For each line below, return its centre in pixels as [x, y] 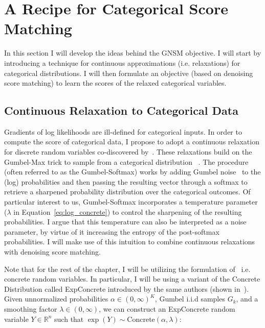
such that [69, 319]
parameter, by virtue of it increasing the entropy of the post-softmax [112, 231]
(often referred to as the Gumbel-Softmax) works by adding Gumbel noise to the [132, 172]
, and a [247, 299]
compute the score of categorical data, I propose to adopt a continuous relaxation [132, 142]
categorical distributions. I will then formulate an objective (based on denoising [129, 73]
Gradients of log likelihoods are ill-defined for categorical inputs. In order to [123, 131]
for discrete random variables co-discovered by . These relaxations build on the [128, 152]
